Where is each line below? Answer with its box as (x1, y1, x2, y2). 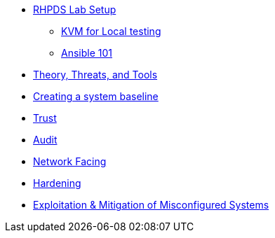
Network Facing (33, 155, 107, 167)
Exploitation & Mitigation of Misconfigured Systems (33, 199, 269, 211)
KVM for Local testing (61, 25, 161, 37)
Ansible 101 (61, 47, 112, 59)
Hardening (33, 177, 81, 189)
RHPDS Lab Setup (33, 3, 116, 15)
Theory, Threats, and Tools (33, 69, 158, 80)
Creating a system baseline (33, 90, 159, 102)
